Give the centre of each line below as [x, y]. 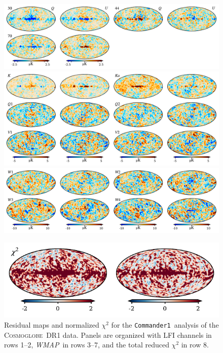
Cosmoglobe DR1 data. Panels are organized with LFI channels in [108, 334]
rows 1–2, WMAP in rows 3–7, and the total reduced [87, 345]
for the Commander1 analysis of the [165, 325]
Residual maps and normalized [52, 325]
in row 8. [195, 345]
